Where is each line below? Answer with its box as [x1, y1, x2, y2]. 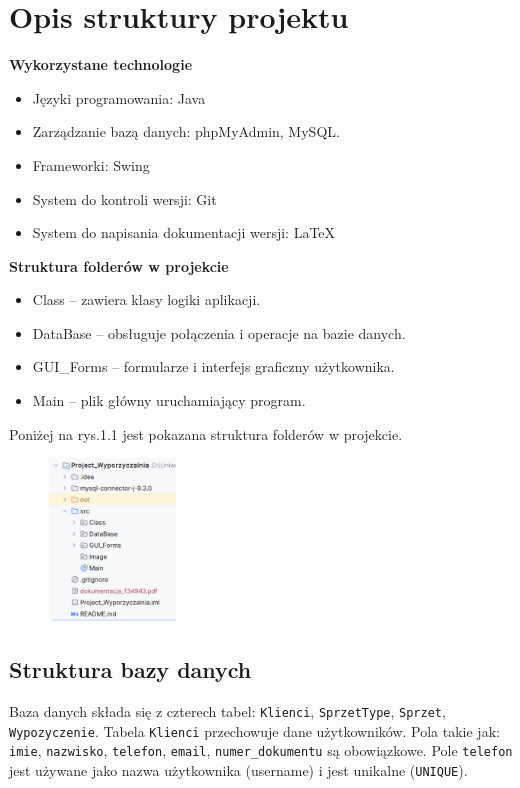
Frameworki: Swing [32, 154, 150, 175]
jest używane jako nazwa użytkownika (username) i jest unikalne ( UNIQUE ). [9, 759, 468, 780]
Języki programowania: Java [32, 87, 206, 108]
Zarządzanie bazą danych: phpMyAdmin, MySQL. [32, 121, 340, 142]
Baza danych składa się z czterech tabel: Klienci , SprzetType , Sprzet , [9, 701, 446, 722]
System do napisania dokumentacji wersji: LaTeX [32, 222, 336, 243]
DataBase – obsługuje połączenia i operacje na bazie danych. [32, 322, 406, 343]
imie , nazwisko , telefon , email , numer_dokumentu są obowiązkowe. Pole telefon [9, 740, 513, 761]
